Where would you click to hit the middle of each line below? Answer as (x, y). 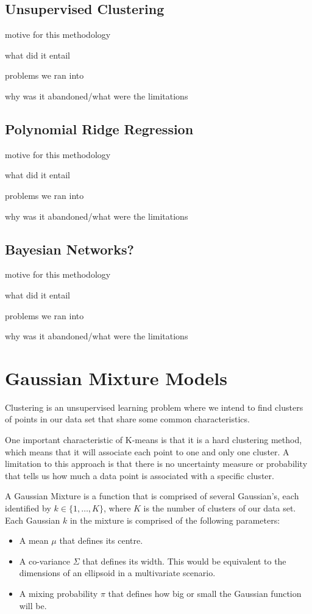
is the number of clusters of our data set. (220, 508)
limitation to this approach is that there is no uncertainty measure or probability (156, 464)
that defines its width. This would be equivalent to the (184, 561)
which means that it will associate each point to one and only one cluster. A (147, 451)
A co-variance (45, 561)
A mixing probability (58, 593)
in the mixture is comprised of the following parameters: (175, 520)
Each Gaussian (33, 520)
